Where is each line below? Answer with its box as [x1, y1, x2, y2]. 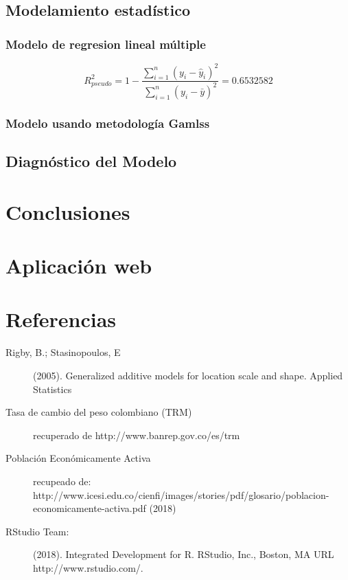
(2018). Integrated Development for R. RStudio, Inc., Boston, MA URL [33, 547, 334, 561]
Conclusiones [5, 197, 130, 225]
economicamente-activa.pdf [33, 501, 146, 515]
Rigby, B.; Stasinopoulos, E [5, 345, 121, 359]
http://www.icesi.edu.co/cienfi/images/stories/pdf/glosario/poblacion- [33, 487, 329, 502]
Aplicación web [5, 252, 152, 280]
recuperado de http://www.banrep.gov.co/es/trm [33, 427, 240, 442]
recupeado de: [33, 473, 91, 488]
